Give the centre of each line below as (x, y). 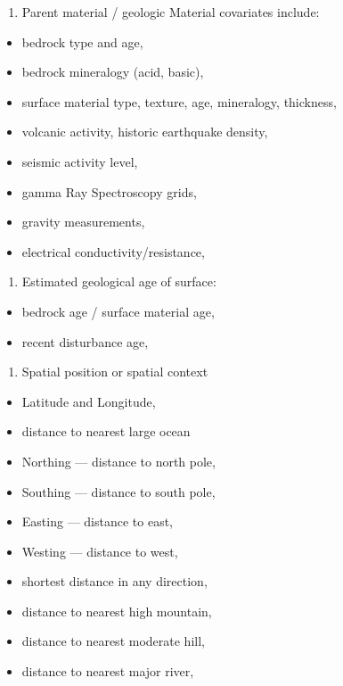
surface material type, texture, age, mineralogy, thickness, (179, 101)
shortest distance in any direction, (114, 581)
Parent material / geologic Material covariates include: (171, 12)
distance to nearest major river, (108, 671)
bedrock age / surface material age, (118, 311)
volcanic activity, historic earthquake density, (145, 132)
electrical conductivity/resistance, (113, 251)
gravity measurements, (83, 222)
